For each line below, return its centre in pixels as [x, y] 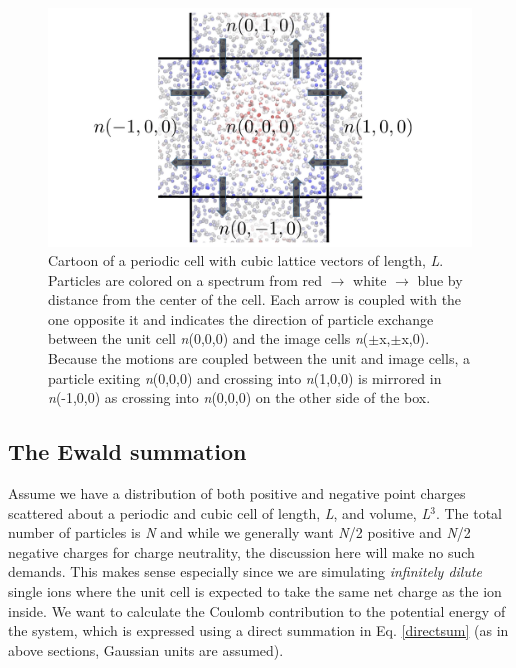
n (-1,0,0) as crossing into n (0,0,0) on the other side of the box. [239, 397]
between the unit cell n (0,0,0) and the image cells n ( [208, 338]
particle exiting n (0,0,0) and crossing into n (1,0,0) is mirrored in [245, 377]
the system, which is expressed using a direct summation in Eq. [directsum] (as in [258, 630]
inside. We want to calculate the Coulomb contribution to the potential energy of [257, 610]
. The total [468, 512]
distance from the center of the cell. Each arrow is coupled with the [255, 299]
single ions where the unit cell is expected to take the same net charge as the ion [255, 591]
